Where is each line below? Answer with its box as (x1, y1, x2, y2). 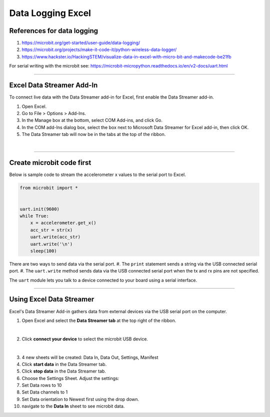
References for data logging (9, 26, 98, 35)
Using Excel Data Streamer (9, 295, 94, 303)
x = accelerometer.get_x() (30, 220, 97, 226)
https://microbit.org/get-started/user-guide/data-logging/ (21, 40, 140, 46)
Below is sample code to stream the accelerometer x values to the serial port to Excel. (9, 171, 186, 177)
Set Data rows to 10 (21, 382, 62, 388)
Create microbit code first (9, 158, 91, 167)
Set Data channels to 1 (21, 389, 68, 395)
